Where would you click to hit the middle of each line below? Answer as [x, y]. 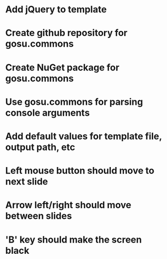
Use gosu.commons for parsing [74, 102]
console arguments [48, 113]
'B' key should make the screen [74, 239]
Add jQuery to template [56, 10]
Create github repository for [66, 33]
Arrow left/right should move [68, 205]
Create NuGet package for [62, 67]
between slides [39, 216]
